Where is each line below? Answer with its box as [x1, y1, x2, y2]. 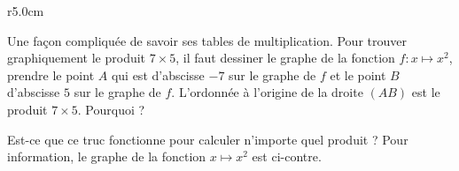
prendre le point [7, 65, 95, 84]
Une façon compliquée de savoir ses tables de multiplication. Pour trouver [7, 31, 407, 49]
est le [411, 83, 440, 101]
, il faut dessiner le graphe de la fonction [175, 48, 395, 67]
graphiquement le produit [7, 48, 146, 67]
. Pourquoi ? [77, 100, 145, 118]
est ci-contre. [252, 147, 322, 166]
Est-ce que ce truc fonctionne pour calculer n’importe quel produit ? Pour [7, 130, 408, 148]
